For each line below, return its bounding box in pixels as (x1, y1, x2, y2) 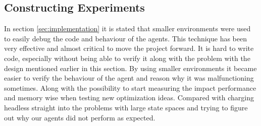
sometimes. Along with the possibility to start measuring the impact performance (4, 82, 256, 93)
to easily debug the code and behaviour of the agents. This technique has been (4, 33, 247, 43)
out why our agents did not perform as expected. (4, 112, 155, 122)
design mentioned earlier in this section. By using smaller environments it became (4, 62, 257, 73)
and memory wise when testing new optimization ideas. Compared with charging (4, 92, 254, 103)
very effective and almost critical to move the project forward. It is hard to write (4, 43, 254, 53)
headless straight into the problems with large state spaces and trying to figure (4, 102, 248, 112)
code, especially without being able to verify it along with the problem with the (4, 52, 250, 63)
